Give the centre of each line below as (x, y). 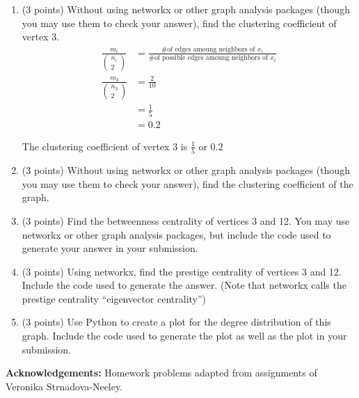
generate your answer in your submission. (110, 248)
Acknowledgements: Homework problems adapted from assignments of (161, 373)
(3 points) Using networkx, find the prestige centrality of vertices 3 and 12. (182, 271)
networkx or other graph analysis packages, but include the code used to (176, 234)
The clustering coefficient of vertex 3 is (105, 146)
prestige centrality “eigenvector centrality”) (114, 298)
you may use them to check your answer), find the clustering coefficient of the (188, 183)
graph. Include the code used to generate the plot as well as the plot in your (184, 336)
